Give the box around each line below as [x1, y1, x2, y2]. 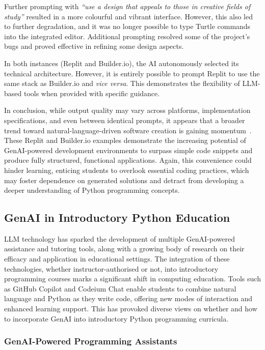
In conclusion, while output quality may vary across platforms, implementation [4, 105, 251, 115]
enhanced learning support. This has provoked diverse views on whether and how [4, 303, 257, 314]
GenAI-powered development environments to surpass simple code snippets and [4, 144, 253, 155]
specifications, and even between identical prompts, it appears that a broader [4, 114, 245, 125]
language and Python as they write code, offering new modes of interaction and [4, 293, 252, 304]
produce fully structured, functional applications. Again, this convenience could [4, 155, 252, 165]
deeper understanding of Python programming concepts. [4, 185, 180, 195]
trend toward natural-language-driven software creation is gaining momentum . [4, 125, 252, 135]
